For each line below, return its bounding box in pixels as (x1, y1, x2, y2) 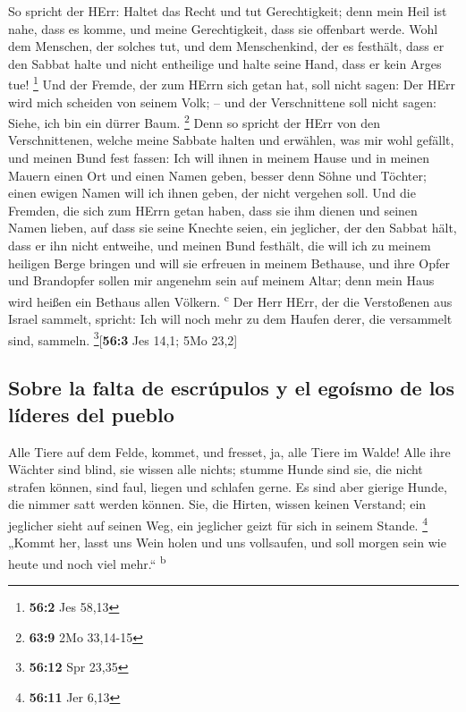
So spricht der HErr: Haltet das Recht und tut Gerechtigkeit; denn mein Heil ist (8, 2, 447, 20)
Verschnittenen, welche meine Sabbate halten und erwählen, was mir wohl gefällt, (8, 131, 454, 149)
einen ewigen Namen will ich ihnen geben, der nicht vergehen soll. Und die (8, 183, 416, 202)
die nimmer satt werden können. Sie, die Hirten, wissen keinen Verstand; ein (8, 495, 427, 513)
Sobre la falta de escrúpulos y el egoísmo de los (8, 374, 454, 402)
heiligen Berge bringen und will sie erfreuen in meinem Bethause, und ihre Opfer (8, 253, 450, 272)
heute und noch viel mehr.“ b (8, 551, 166, 572)
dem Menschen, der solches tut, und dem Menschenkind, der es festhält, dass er (8, 37, 445, 55)
